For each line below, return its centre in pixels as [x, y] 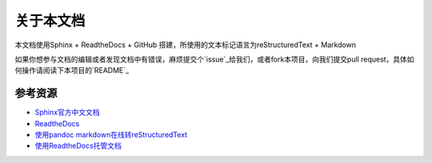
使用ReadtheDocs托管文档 [78, 146]
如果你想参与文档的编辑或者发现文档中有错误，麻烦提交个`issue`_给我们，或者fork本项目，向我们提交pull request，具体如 [215, 59]
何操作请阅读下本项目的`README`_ [72, 70]
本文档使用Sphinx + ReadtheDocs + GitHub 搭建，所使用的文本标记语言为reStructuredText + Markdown [185, 45]
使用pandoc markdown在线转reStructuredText [111, 135]
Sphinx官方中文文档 [67, 113]
